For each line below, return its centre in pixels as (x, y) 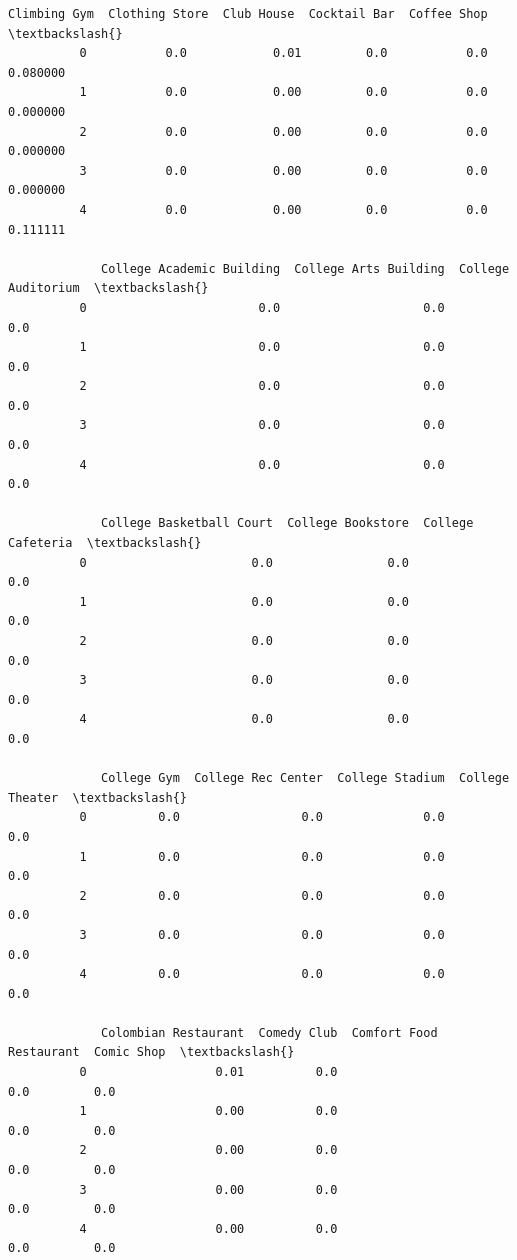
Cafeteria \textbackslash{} (105, 543)
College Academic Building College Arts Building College (305, 268)
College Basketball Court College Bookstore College (287, 523)
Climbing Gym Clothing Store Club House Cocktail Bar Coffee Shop (248, 14)
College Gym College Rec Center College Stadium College (305, 778)
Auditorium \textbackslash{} (108, 288)
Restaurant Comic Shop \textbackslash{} (151, 1052)
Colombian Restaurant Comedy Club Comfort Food (269, 1032)
